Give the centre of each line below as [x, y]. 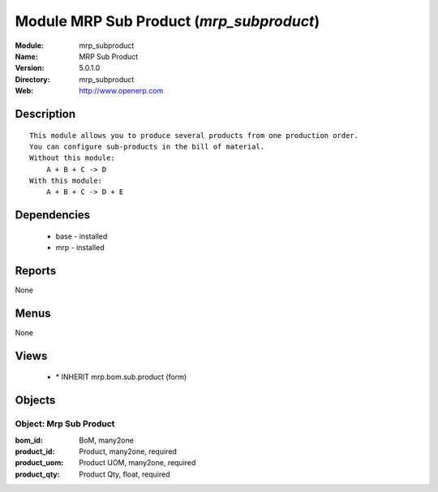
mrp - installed [80, 248]
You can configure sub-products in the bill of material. [147, 147]
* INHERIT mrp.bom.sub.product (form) [121, 377]
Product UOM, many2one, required [137, 463]
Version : [30, 68]
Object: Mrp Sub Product [65, 424]
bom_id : [29, 440]
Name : [26, 56]
